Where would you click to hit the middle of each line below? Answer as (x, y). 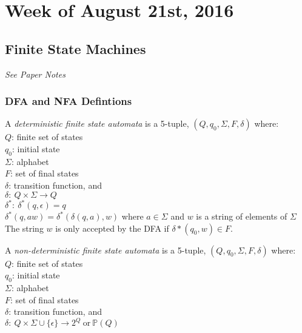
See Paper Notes (35, 74)
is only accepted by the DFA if (112, 228)
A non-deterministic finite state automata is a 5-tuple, (106, 250)
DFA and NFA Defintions (69, 101)
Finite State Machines (75, 48)
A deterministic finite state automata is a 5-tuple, (97, 123)
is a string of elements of (242, 216)
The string (24, 228)
